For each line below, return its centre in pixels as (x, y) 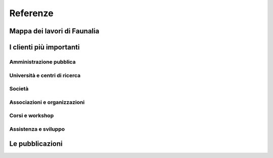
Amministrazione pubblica (42, 62)
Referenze (31, 13)
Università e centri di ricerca (45, 75)
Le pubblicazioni (36, 144)
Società (19, 89)
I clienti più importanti (44, 47)
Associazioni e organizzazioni (47, 102)
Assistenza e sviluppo (37, 129)
